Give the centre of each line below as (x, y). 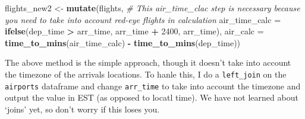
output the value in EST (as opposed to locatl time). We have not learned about (152, 97)
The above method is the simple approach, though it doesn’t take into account (148, 62)
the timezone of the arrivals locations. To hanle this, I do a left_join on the (146, 74)
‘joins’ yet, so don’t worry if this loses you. (82, 109)
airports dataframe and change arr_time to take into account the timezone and (153, 86)
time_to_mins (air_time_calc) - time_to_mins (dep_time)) (123, 42)
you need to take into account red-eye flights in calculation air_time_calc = (143, 19)
